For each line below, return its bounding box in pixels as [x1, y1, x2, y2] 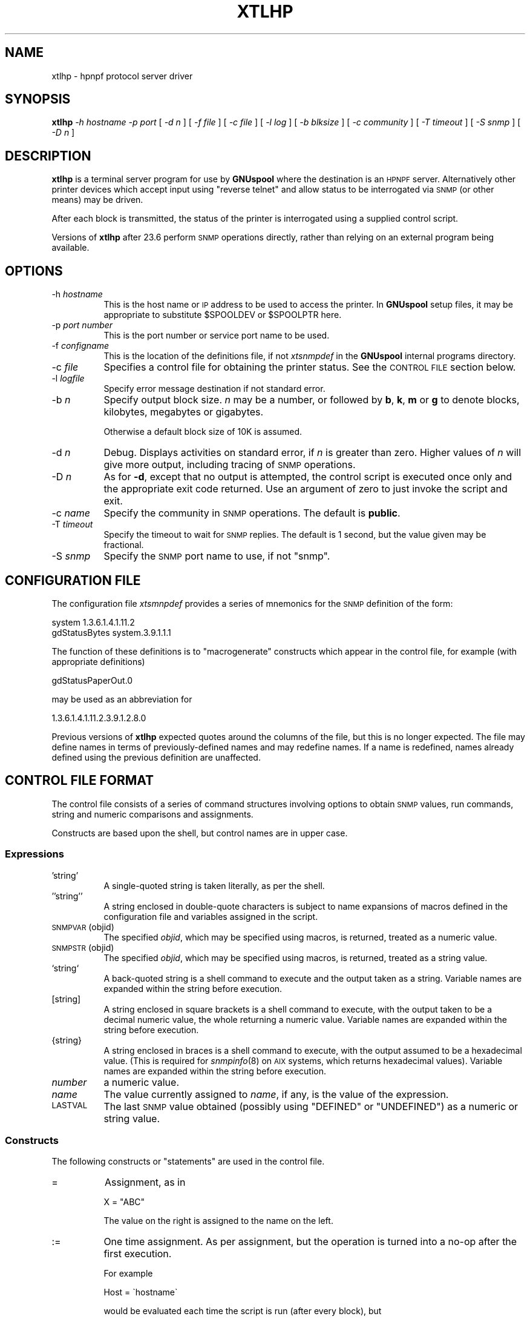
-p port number [51, 320, 113, 331]
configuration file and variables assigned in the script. [103, 911, 318, 922]
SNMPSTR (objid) [51, 942, 114, 953]
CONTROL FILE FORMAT [5, 773, 154, 788]
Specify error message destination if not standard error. [103, 383, 326, 394]
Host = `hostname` [103, 1287, 178, 1298]
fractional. [103, 540, 144, 550]
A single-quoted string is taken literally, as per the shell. [103, 880, 325, 891]
